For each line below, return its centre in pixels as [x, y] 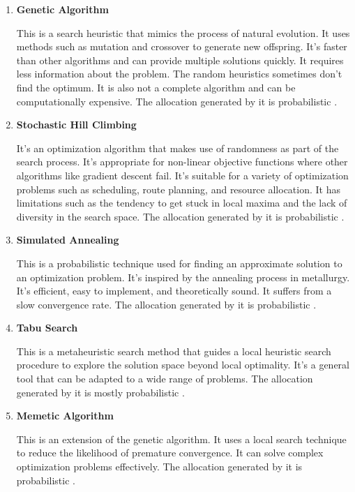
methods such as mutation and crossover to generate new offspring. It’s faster [182, 46]
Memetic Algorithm [65, 416]
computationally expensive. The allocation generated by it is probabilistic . [177, 101]
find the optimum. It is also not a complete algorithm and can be [156, 87]
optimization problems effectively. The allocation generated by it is [159, 467]
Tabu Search [47, 328]
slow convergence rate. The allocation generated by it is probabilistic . [166, 304]
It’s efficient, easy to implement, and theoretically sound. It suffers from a [174, 291]
